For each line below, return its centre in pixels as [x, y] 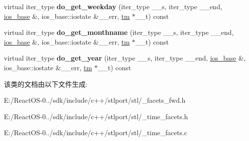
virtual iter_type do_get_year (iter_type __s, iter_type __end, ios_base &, [125, 58]
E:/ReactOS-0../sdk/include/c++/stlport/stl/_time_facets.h [96, 116]
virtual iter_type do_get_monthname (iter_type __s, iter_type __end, [119, 32]
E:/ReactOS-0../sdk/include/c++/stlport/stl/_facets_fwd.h [95, 100]
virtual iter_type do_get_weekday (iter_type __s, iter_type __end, [113, 6]
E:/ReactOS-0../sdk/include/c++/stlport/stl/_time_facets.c [96, 133]
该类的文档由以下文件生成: [46, 84]
